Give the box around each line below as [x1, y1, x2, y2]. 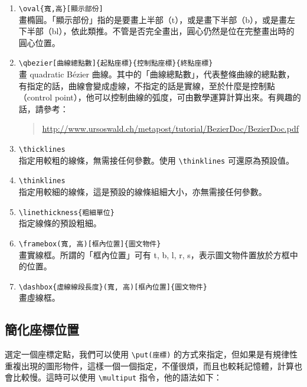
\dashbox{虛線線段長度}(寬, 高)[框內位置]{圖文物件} [18, 282, 207, 291]
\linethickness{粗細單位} [18, 208, 115, 217]
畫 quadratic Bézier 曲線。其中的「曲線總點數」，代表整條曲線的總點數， [18, 68, 295, 80]
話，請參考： [18, 102, 68, 115]
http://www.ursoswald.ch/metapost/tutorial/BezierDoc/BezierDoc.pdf [42, 122, 299, 135]
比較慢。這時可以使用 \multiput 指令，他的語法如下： [12, 371, 222, 383]
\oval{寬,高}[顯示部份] [18, 5, 103, 13]
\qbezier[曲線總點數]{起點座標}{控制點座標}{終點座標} [18, 59, 213, 68]
